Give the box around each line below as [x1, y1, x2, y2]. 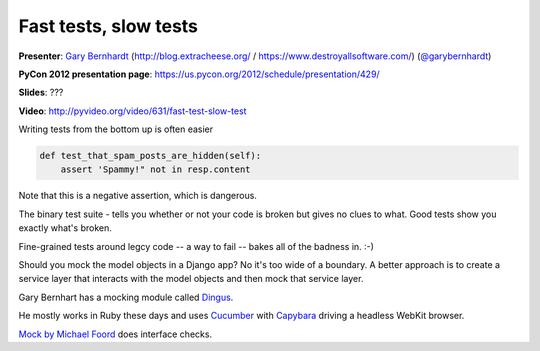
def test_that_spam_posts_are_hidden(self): [39, 150, 262, 162]
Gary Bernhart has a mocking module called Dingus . [18, 291, 234, 303]
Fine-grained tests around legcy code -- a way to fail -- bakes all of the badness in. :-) [18, 240, 375, 252]
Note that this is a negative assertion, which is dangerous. [18, 190, 257, 202]
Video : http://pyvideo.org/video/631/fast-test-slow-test [18, 105, 247, 117]
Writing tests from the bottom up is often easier [18, 123, 214, 135]
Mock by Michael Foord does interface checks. [18, 328, 213, 340]
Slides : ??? [18, 86, 64, 99]
